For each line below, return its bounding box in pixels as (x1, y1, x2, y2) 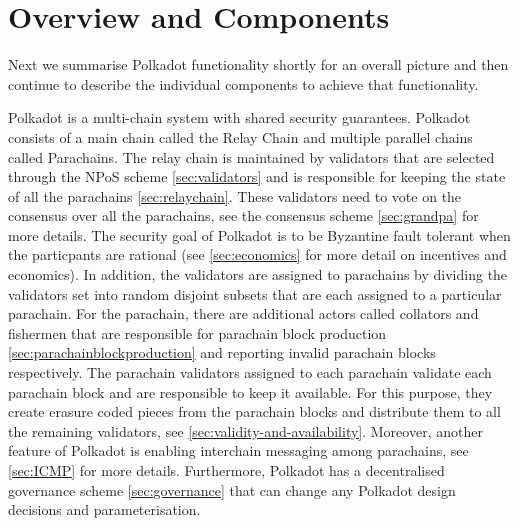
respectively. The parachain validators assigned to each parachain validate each (8, 362, 492, 383)
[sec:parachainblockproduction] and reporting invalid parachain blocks (8, 342, 436, 363)
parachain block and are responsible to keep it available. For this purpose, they (8, 381, 493, 402)
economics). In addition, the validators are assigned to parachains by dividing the (8, 264, 508, 285)
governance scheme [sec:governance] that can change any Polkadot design (8, 479, 456, 500)
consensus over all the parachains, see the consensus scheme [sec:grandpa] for (8, 205, 479, 226)
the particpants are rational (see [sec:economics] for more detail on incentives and (8, 244, 507, 265)
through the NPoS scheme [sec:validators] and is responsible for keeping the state (8, 166, 506, 187)
